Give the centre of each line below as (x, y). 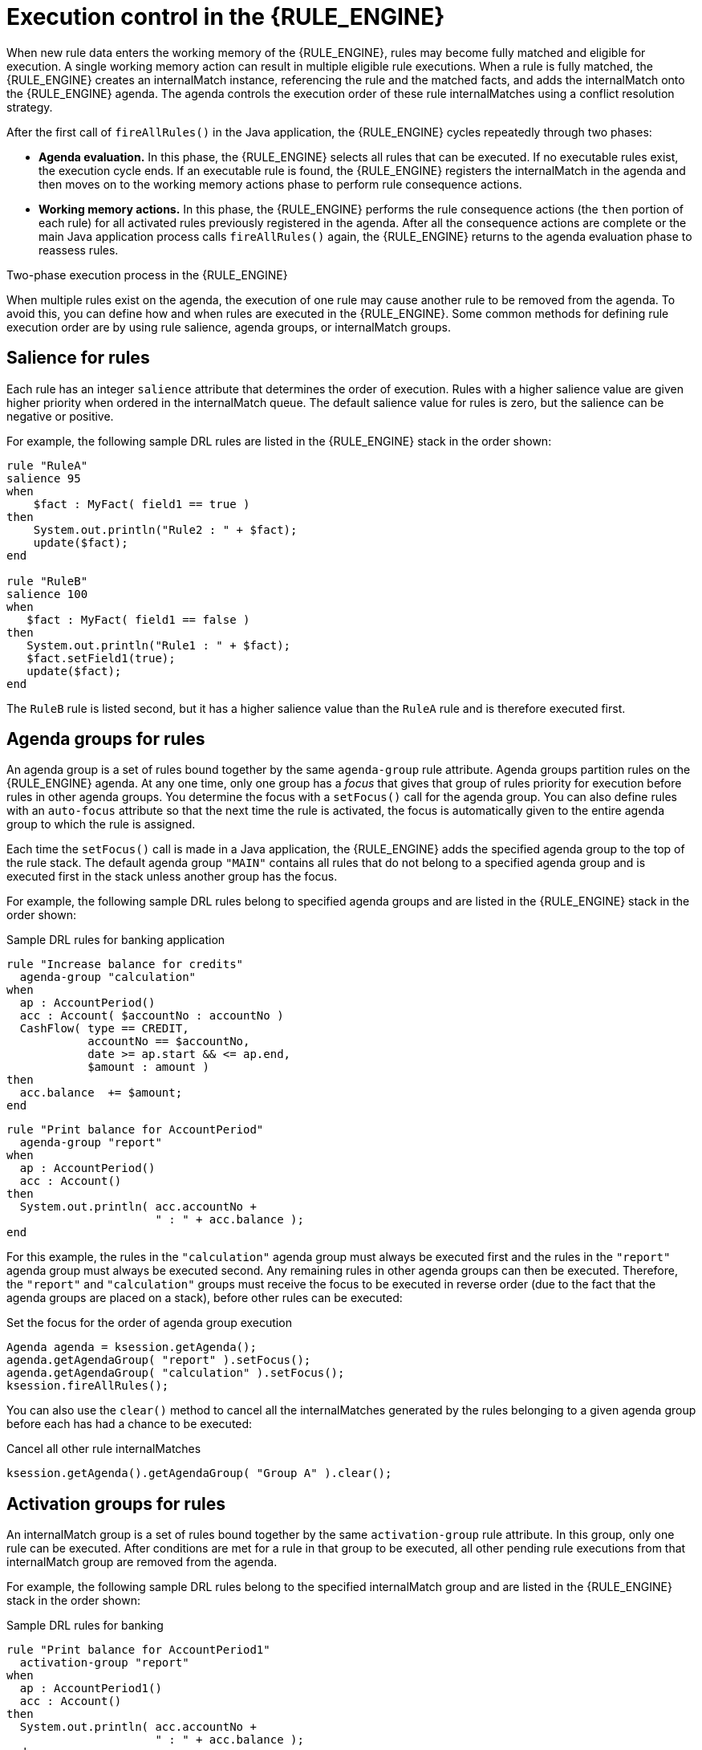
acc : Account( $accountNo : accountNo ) (152, 1016)
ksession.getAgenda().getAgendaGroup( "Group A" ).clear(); (199, 1473)
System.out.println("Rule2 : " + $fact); (165, 529)
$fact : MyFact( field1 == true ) (142, 504)
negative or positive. (60, 416)
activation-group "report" (104, 1663)
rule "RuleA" (47, 465)
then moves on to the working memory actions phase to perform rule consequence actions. (280, 184)
